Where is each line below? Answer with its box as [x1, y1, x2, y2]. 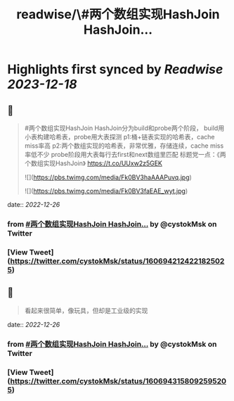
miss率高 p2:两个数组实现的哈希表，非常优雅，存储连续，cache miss [24, 141, 224, 150]
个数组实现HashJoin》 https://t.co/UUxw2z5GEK [24, 159, 163, 167]
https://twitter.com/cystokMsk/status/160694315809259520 [10, 376, 227, 386]
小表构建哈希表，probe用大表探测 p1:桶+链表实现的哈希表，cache [24, 133, 215, 141]
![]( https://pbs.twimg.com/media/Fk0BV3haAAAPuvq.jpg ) [24, 173, 192, 182]
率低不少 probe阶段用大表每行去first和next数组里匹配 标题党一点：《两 [24, 151, 226, 158]
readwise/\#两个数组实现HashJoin [16, 6, 220, 23]
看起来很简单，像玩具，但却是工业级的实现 [24, 306, 148, 314]
